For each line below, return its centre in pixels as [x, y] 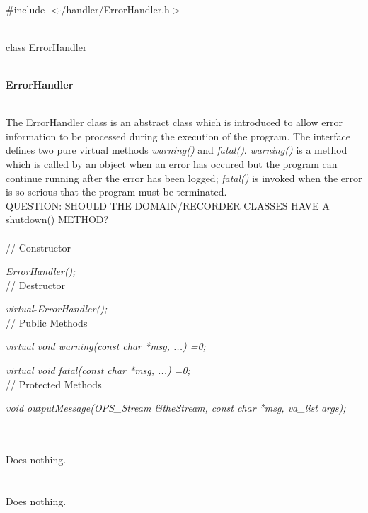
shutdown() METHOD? [57, 219]
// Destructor [35, 284]
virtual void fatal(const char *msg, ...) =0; [98, 370]
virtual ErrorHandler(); [57, 309]
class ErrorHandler [46, 46]
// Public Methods [47, 322]
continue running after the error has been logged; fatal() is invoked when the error [184, 177]
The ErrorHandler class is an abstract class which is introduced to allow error [174, 122]
